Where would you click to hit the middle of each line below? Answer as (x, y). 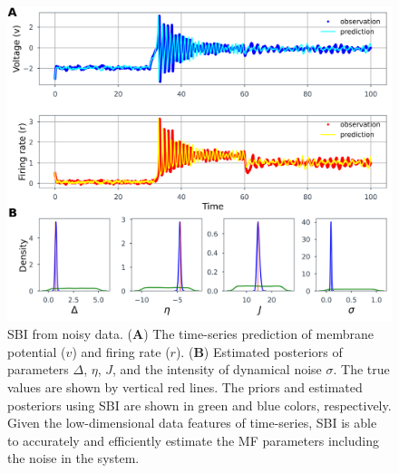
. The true (361, 369)
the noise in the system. (73, 458)
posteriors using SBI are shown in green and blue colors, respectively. (199, 405)
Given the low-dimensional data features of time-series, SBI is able (192, 423)
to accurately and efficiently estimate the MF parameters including (193, 440)
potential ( (37, 351)
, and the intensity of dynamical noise (217, 369)
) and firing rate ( (121, 351)
